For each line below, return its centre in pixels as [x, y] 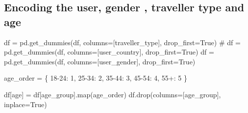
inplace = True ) [25, 104]
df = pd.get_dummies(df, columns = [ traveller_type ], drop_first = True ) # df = [122, 42]
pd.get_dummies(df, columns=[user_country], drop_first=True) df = [109, 52]
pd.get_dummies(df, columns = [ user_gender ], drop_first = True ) [100, 61]
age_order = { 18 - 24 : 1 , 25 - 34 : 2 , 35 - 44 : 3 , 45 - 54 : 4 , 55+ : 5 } [96, 78]
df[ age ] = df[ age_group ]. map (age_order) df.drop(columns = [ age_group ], [112, 94]
